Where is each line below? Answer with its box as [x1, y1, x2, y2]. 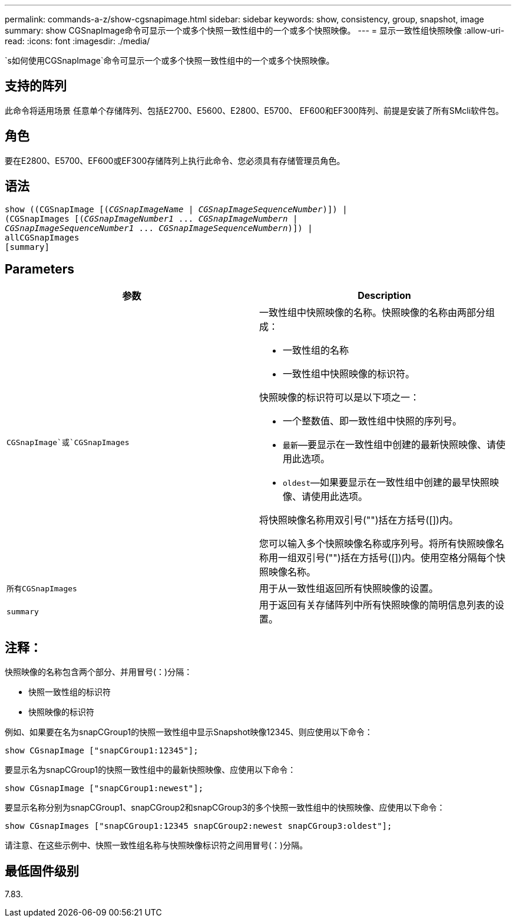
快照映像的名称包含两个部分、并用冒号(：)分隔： [5, 667, 193, 677]
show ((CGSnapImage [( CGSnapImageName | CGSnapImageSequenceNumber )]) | [5, 204, 348, 214]
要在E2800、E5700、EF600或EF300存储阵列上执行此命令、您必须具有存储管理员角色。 [5, 155, 345, 166]
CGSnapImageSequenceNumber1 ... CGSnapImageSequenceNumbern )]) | [5, 223, 313, 233]
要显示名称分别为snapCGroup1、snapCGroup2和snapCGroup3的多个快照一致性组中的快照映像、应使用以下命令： [5, 802, 445, 813]
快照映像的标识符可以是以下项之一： [259, 391, 420, 404]
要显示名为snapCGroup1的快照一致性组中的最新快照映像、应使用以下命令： [5, 765, 296, 775]
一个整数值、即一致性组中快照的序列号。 [283, 415, 462, 427]
